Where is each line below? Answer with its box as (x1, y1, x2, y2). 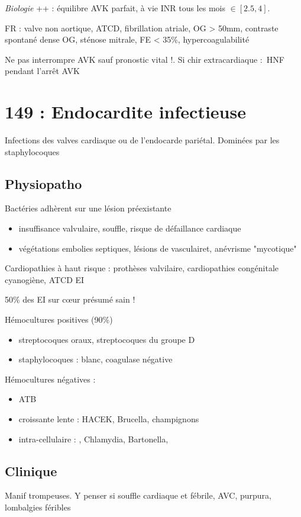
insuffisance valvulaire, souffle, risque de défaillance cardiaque (18, 222, 241, 235)
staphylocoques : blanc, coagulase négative (18, 353, 173, 365)
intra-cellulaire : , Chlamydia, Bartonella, (18, 432, 169, 445)
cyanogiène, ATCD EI (5, 273, 85, 285)
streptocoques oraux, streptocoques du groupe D (18, 333, 195, 345)
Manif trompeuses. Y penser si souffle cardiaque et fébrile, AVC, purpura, (5, 489, 271, 502)
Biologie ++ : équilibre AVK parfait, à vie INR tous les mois (5, 2, 225, 14)
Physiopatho (5, 174, 82, 192)
